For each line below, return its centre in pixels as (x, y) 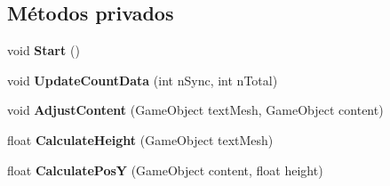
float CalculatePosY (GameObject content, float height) (165, 170)
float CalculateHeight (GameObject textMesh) (140, 139)
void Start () (44, 50)
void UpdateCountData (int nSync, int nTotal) (143, 80)
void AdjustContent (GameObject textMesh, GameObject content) (195, 110)
